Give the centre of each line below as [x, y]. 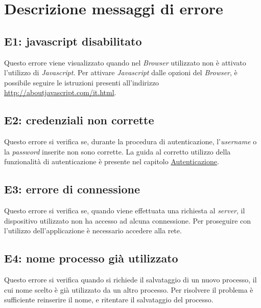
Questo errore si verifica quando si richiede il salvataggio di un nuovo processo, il [130, 280]
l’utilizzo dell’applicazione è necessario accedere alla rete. [93, 230]
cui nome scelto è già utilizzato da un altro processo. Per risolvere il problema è [129, 289]
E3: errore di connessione [72, 189]
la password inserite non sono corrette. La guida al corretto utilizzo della [117, 151]
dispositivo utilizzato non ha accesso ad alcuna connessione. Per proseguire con [128, 220]
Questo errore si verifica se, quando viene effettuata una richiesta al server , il [125, 211]
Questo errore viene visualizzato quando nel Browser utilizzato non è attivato [125, 62]
